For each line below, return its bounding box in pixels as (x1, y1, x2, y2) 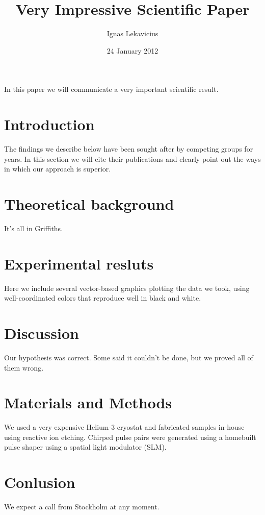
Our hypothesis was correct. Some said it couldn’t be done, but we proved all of (4, 352, 253, 362)
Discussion (4, 323, 79, 344)
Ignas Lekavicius (107, 28, 158, 39)
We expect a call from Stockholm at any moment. (4, 501, 160, 512)
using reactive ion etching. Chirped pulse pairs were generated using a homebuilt (4, 431, 256, 442)
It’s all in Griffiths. (4, 223, 63, 233)
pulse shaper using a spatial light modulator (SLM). (4, 442, 167, 452)
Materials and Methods (4, 392, 172, 413)
